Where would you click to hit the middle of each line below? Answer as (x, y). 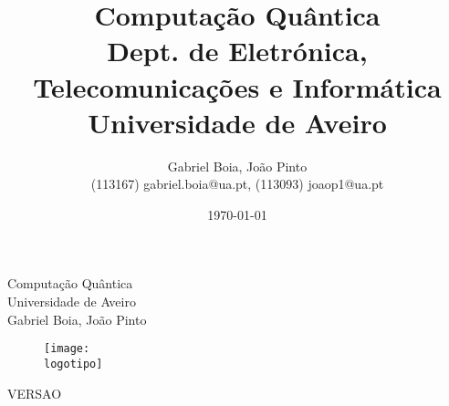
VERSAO (35, 393)
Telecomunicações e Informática (237, 86)
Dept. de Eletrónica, (237, 51)
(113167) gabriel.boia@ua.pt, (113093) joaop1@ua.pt (237, 184)
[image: (67, 349)
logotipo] (73, 364)
